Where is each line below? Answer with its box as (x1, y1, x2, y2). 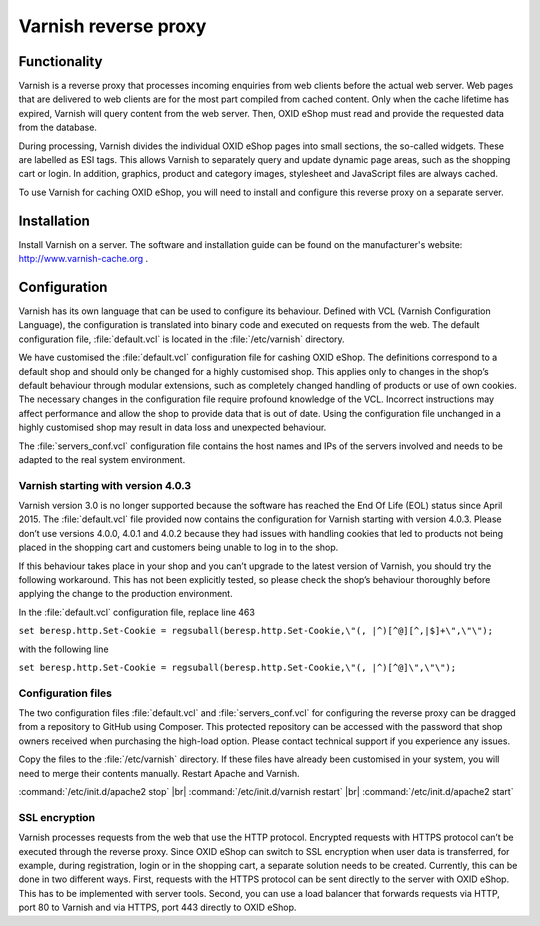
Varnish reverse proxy (18, 15, 207, 37)
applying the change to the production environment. (18, 588, 234, 600)
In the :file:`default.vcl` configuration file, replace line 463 (18, 606, 255, 618)
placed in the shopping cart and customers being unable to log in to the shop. (18, 541, 339, 554)
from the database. (18, 121, 97, 134)
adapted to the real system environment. (18, 453, 186, 465)
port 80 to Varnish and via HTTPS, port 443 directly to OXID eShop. (18, 901, 297, 914)
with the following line (18, 643, 109, 655)
